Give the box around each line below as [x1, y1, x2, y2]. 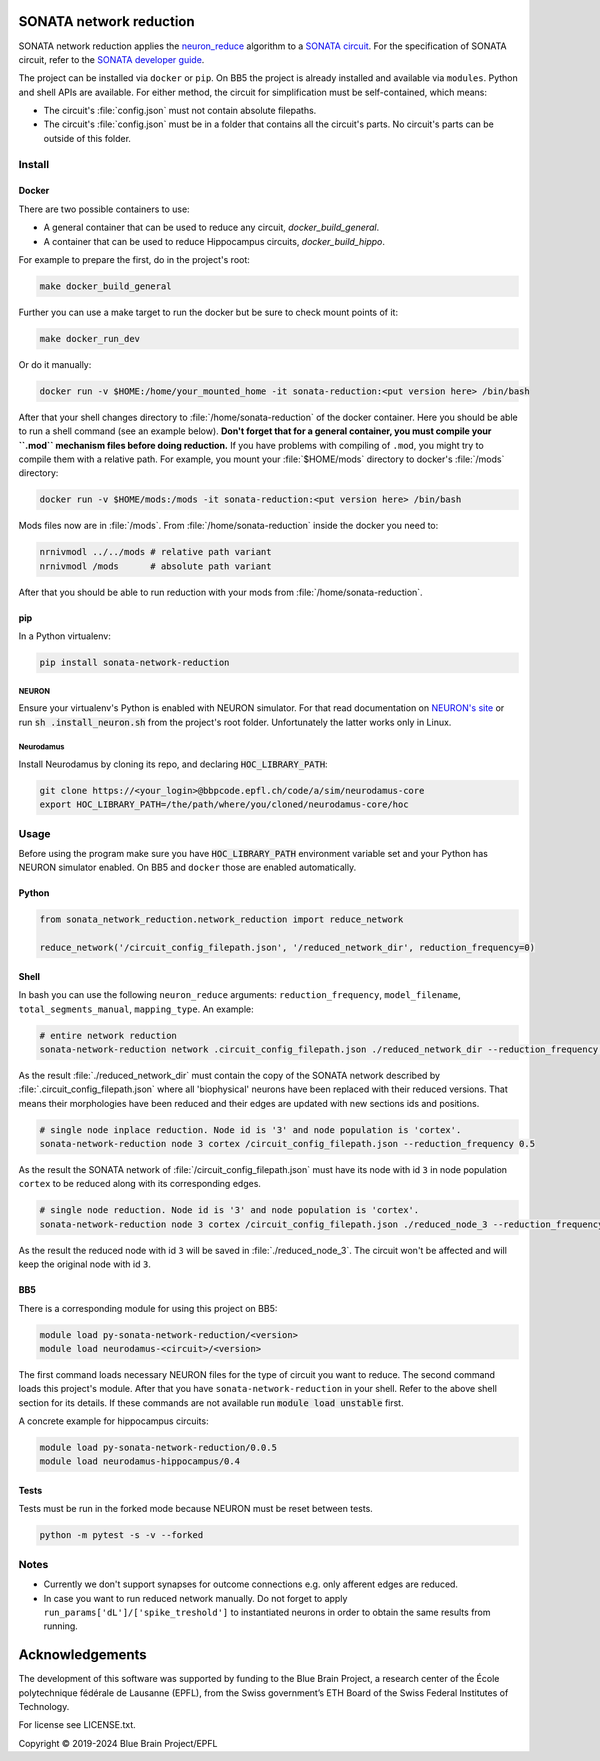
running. [43, 1620, 79, 1632]
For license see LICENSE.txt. [18, 1719, 137, 1731]
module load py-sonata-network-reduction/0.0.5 [39, 1442, 277, 1454]
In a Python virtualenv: [18, 630, 112, 642]
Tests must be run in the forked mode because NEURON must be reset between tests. [18, 1503, 374, 1515]
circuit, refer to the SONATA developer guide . [18, 53, 205, 65]
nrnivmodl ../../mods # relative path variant [39, 546, 272, 558]
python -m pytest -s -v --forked [39, 1530, 204, 1541]
